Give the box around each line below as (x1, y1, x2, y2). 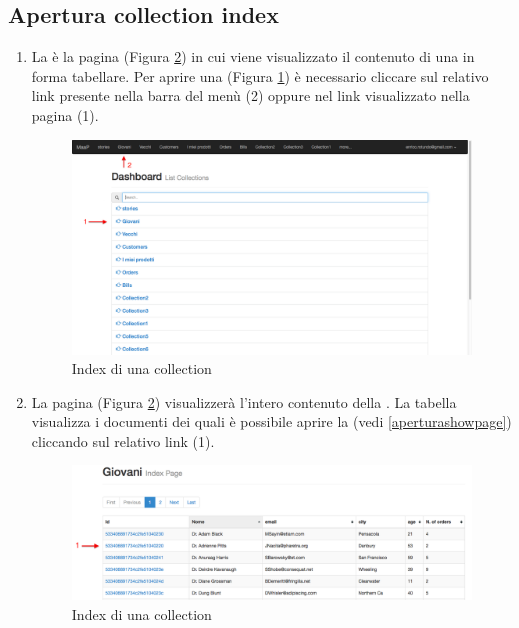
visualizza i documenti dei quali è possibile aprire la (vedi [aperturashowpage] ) (31, 411, 512, 432)
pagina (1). (31, 104, 99, 125)
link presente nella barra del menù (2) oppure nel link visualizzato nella (31, 85, 470, 106)
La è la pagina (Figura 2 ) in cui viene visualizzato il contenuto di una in (31, 46, 475, 67)
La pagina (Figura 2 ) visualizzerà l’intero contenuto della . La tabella (31, 391, 457, 412)
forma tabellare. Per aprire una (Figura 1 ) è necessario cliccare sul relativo (31, 65, 489, 86)
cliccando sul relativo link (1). (31, 430, 215, 451)
